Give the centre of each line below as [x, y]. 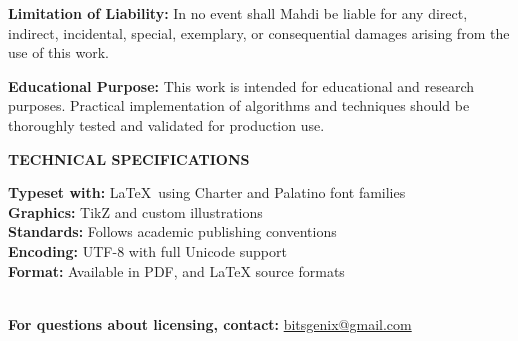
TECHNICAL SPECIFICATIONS [129, 158]
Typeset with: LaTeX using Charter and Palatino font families [207, 192]
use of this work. [58, 52]
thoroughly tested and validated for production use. [166, 124]
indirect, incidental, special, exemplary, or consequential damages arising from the [259, 32]
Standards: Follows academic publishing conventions [172, 231]
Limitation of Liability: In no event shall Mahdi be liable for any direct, [238, 13]
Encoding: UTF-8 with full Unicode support [147, 250]
